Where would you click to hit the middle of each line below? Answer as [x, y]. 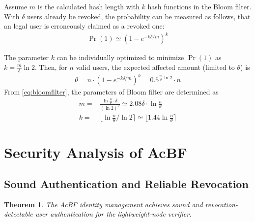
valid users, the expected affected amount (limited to [155, 67]
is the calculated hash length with [88, 6]
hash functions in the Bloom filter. [199, 6]
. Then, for [51, 67]
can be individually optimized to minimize [120, 57]
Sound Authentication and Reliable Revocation [126, 183]
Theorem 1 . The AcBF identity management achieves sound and [103, 204]
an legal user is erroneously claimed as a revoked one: [84, 26]
